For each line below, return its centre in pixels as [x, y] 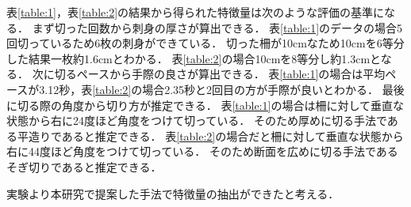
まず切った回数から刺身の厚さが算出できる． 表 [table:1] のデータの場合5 [217, 27]
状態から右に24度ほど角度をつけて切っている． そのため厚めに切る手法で [197, 120]
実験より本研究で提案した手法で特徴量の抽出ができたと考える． [173, 193]
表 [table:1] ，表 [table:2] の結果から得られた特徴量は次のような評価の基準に [196, 12]
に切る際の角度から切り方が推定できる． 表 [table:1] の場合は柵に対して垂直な [205, 105]
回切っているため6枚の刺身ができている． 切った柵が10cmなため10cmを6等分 [205, 43]
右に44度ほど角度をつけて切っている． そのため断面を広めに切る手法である [202, 151]
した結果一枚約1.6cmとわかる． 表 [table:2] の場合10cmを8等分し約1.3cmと [194, 58]
